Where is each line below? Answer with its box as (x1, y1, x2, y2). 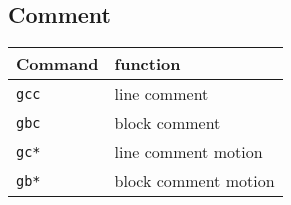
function (114, 52, 181, 76)
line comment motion (114, 140, 263, 164)
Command (16, 52, 99, 76)
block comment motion (114, 169, 275, 193)
